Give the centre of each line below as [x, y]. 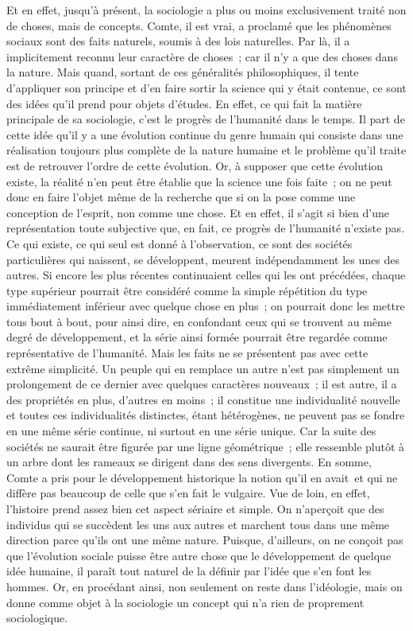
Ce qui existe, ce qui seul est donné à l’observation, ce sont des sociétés [179, 243]
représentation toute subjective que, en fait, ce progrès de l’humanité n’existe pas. [206, 228]
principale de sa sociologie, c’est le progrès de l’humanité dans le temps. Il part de [206, 119]
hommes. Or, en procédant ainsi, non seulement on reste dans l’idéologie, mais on [205, 586]
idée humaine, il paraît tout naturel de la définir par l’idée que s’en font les [189, 571]
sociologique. [37, 618]
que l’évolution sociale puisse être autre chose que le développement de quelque [199, 555]
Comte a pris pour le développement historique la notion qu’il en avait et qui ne [202, 477]
